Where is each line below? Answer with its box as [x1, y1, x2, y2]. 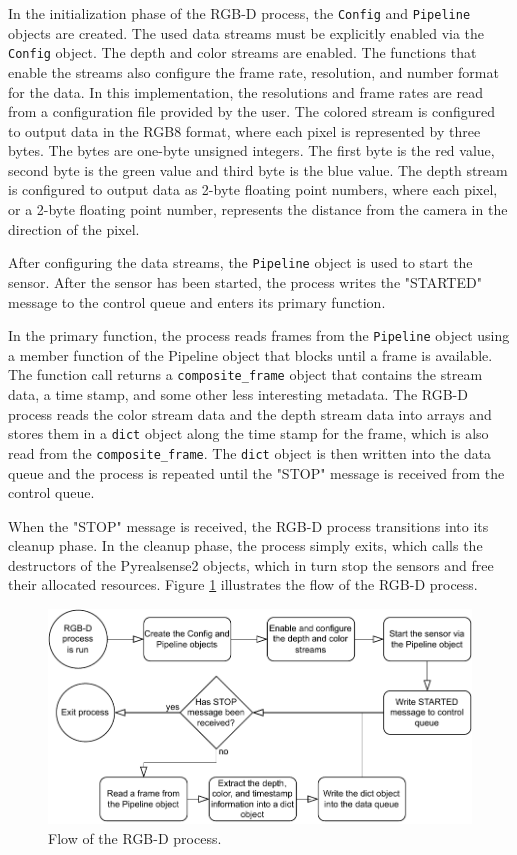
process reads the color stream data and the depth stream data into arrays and [8, 403, 492, 424]
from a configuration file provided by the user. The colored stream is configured [8, 101, 496, 122]
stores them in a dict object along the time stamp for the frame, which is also [8, 423, 489, 444]
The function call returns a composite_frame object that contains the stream [8, 364, 483, 385]
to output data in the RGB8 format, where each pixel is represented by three [8, 120, 481, 141]
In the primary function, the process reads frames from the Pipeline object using [8, 325, 510, 346]
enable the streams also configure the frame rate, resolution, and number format [8, 61, 499, 82]
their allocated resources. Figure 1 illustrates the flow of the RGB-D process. [8, 574, 478, 595]
